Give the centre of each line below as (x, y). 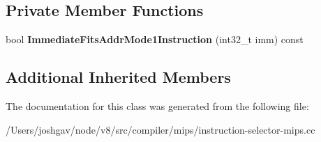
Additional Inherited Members (118, 77)
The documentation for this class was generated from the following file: (157, 106)
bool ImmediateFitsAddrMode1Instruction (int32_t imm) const (155, 39)
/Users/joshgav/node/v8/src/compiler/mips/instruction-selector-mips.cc (160, 129)
